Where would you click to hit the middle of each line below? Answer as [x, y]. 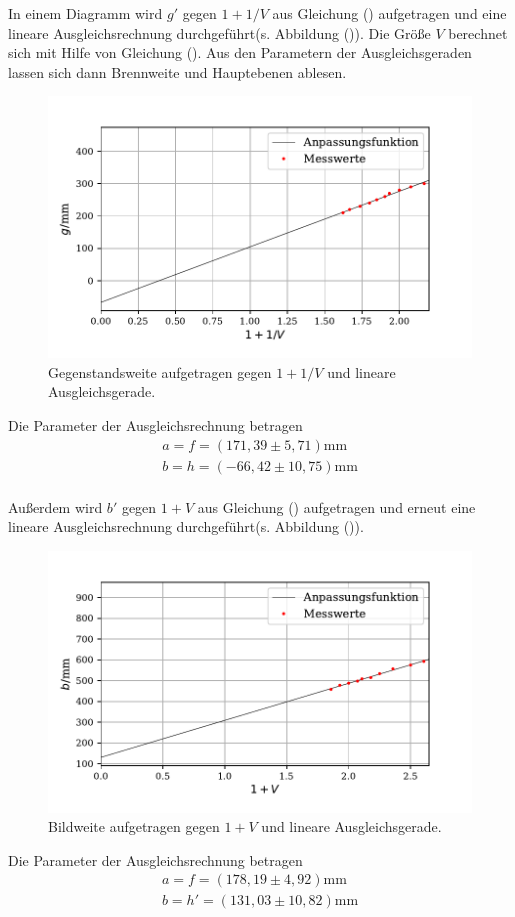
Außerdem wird [55, 506]
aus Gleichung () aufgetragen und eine [389, 13]
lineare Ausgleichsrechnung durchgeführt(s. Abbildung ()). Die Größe [219, 32]
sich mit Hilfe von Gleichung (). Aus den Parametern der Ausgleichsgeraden [240, 52]
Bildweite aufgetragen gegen [134, 826]
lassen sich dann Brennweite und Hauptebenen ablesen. [177, 71]
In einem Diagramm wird [85, 13]
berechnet [478, 32]
